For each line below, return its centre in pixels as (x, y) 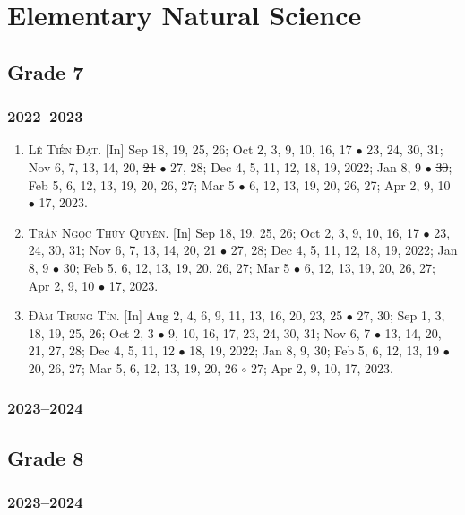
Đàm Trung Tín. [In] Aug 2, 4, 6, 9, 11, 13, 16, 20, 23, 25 (185, 315)
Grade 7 (46, 71)
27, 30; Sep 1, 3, (401, 315)
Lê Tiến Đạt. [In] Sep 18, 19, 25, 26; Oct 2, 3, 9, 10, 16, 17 (190, 149)
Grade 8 (46, 457)
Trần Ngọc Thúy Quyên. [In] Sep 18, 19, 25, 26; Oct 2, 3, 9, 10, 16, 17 (224, 232)
